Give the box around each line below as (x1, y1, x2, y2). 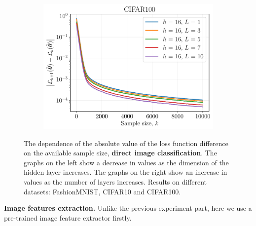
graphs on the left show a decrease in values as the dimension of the (24, 157, 229, 167)
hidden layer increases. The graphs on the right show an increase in (24, 167, 227, 177)
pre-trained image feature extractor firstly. (4, 212, 132, 223)
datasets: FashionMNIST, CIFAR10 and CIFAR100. (24, 186, 181, 196)
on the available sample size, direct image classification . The (24, 148, 217, 158)
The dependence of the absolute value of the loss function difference (24, 138, 228, 148)
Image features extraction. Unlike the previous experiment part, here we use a (4, 203, 252, 213)
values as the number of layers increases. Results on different (24, 177, 207, 187)
